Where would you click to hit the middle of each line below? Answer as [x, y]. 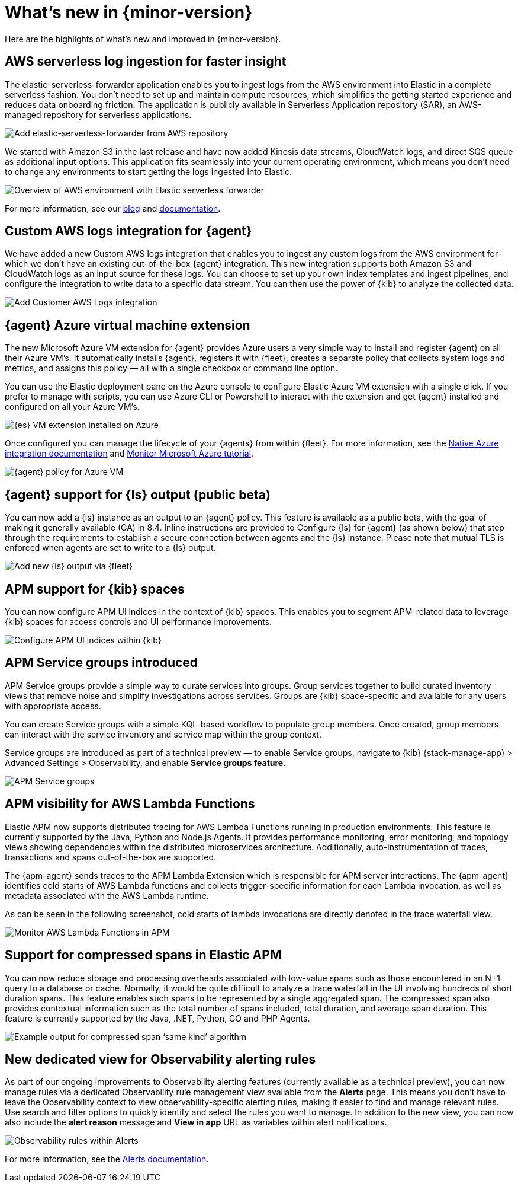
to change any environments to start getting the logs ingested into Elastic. [149, 171]
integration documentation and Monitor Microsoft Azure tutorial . [129, 454]
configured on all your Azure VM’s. [72, 407]
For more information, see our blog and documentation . [113, 208]
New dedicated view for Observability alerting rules [160, 1059]
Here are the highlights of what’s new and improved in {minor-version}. [143, 39]
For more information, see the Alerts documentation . [107, 1159]
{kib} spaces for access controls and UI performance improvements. [139, 621]
